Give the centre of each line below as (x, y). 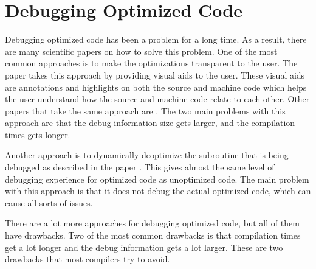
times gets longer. (38, 134)
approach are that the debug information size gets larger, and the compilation (150, 123)
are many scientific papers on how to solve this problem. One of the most (141, 51)
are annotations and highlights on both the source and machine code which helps (156, 87)
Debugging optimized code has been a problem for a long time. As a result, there (156, 39)
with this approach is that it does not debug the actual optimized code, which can (158, 191)
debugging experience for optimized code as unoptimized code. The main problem (157, 179)
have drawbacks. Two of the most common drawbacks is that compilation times (153, 235)
